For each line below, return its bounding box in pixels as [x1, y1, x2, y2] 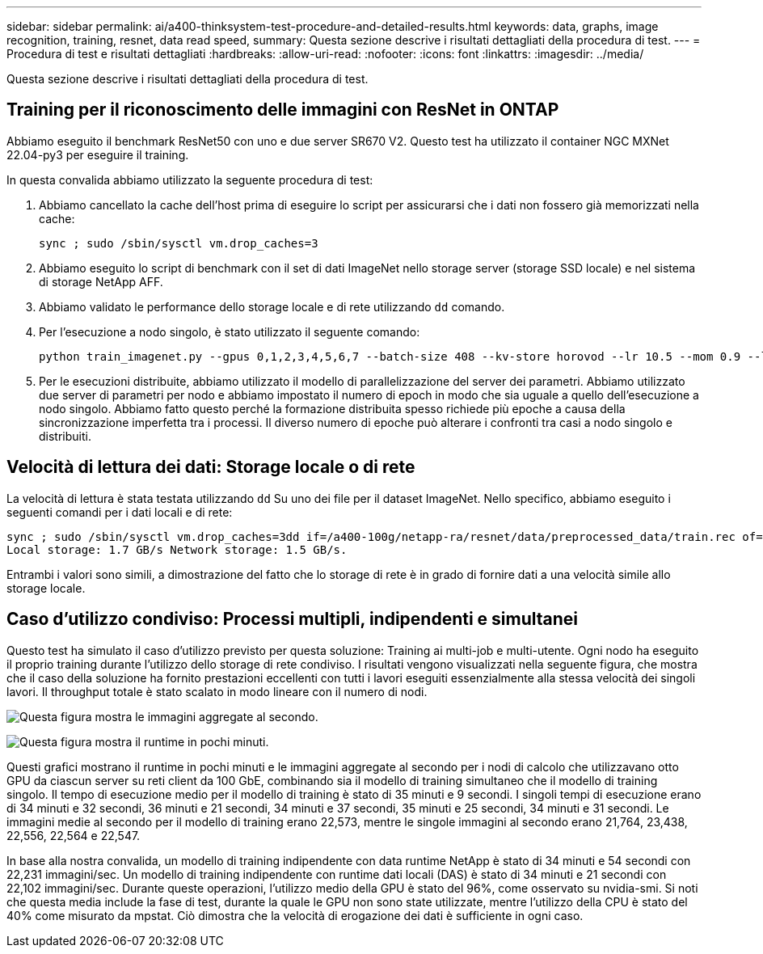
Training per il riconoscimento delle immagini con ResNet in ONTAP [6, 99, 559, 120]
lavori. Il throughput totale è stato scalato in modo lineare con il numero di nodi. [6, 684, 428, 699]
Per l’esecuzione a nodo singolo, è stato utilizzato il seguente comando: [39, 324, 420, 339]
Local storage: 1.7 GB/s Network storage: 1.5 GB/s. [6, 542, 348, 556]
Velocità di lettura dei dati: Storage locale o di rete [6, 457, 415, 478]
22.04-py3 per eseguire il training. [6, 147, 189, 162]
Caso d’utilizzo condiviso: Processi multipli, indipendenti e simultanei [6, 609, 579, 630]
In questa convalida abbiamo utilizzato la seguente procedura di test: [6, 172, 373, 187]
